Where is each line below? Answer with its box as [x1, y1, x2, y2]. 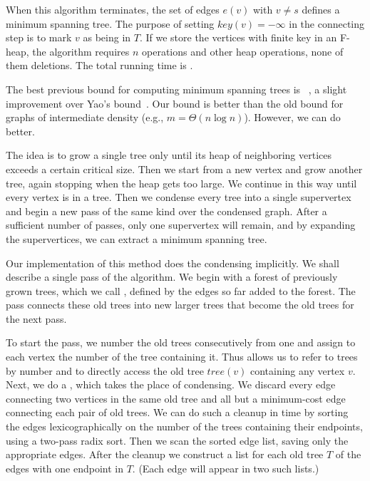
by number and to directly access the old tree [6, 363, 204, 378]
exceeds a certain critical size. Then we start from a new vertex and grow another [6, 161, 363, 176]
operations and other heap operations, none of [142, 43, 344, 58]
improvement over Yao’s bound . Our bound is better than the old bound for [6, 95, 344, 110]
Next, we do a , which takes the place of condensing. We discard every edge [6, 377, 336, 392]
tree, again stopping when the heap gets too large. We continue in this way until [6, 175, 357, 190]
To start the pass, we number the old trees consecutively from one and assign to [6, 335, 356, 350]
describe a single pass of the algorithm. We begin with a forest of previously [6, 269, 338, 284]
